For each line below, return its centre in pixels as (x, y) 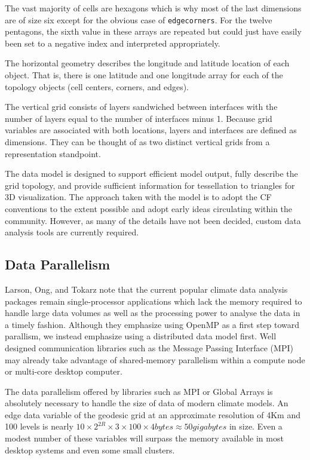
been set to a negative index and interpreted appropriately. (113, 43)
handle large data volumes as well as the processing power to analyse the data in (153, 313)
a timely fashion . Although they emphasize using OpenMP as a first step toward (152, 324)
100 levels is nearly (39, 426)
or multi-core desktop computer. (64, 371)
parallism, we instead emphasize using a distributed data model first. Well (141, 336)
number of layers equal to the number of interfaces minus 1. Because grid (139, 118)
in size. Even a (256, 426)
